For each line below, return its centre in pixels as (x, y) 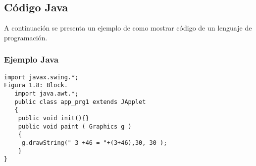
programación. (26, 37)
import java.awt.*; (47, 93)
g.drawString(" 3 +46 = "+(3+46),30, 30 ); (94, 143)
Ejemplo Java (31, 59)
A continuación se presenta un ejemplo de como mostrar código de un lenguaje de (128, 28)
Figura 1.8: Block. (36, 85)
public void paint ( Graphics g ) (75, 126)
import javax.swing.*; (41, 77)
